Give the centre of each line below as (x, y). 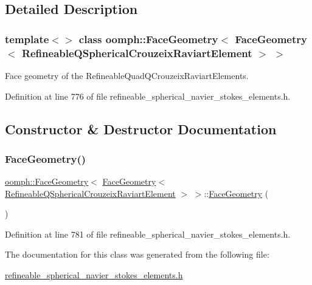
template (27, 39)
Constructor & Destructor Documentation (141, 129)
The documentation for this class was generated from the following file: (137, 254)
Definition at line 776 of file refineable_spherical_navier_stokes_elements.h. (148, 96)
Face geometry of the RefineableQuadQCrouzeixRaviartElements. (127, 75)
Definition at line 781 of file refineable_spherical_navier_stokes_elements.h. (148, 234)
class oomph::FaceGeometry (148, 39)
